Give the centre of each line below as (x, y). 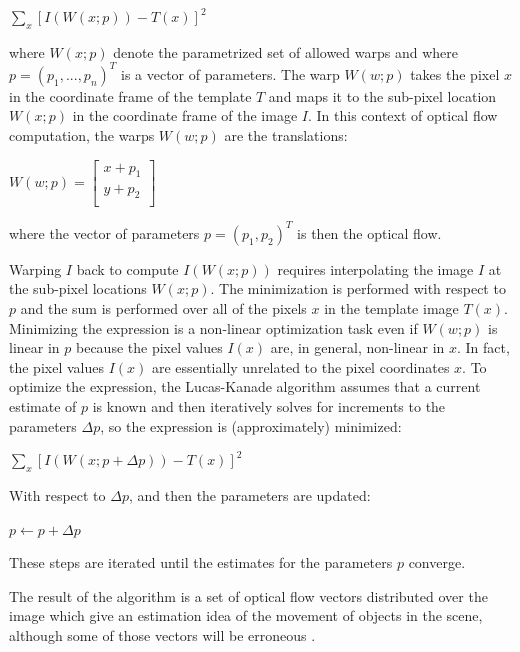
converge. (437, 562)
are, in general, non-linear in (357, 347)
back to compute (127, 268)
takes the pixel (455, 73)
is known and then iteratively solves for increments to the (269, 406)
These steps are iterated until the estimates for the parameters (201, 562)
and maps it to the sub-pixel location (382, 95)
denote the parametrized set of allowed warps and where (285, 51)
